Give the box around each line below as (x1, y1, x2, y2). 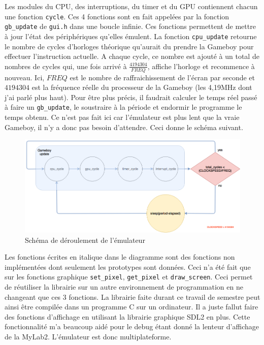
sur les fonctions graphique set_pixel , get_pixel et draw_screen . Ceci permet (5, 271, 253, 282)
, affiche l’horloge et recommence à (147, 60, 255, 71)
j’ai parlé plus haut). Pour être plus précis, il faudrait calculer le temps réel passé (5, 91, 257, 102)
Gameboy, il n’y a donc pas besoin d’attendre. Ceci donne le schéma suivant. (5, 121, 243, 132)
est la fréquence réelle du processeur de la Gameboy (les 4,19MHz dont (31, 82, 252, 92)
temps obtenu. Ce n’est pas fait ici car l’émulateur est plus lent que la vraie (5, 112, 240, 122)
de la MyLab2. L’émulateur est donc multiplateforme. (5, 331, 172, 341)
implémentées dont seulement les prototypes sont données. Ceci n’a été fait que (5, 261, 251, 272)
